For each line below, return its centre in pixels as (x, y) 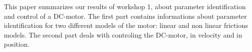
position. (17, 44)
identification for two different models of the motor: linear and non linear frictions (126, 25)
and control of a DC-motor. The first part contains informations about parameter (126, 16)
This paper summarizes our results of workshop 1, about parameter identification (125, 6)
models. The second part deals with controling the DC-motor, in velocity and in (123, 34)
